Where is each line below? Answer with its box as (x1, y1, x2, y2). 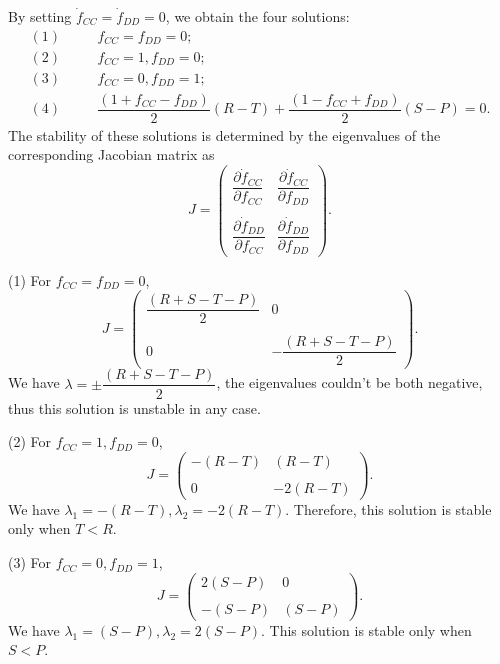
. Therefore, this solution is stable (285, 498, 492, 519)
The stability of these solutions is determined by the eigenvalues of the (8, 124, 441, 145)
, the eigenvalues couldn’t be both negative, (216, 372, 483, 393)
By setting (8, 6, 72, 26)
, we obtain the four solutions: (165, 6, 350, 26)
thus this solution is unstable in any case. (8, 397, 261, 418)
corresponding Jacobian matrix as (8, 144, 215, 165)
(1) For (8, 269, 52, 290)
